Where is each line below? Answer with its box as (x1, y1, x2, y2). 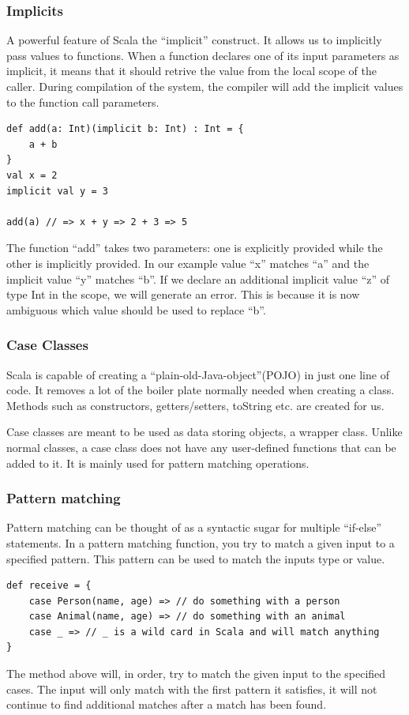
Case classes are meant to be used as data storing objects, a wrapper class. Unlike (6, 423, 403, 440)
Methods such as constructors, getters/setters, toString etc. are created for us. (6, 397, 385, 413)
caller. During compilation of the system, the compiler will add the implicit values (6, 78, 403, 94)
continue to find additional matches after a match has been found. (6, 696, 327, 713)
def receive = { (6, 580, 92, 592)
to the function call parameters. (6, 93, 159, 110)
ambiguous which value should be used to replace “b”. (6, 301, 266, 318)
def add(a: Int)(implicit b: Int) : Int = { (6, 123, 244, 135)
